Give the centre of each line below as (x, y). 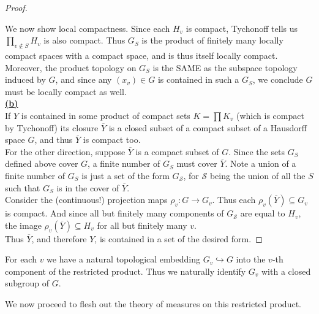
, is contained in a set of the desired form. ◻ (178, 238)
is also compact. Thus (84, 40)
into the (251, 259)
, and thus (54, 140)
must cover (197, 163)
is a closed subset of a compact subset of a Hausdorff (208, 127)
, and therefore (59, 238)
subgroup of (27, 283)
